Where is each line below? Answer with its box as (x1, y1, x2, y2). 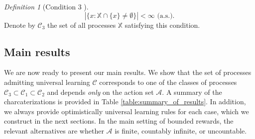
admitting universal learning (4, 76, 90, 87)
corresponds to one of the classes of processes (99, 76, 237, 87)
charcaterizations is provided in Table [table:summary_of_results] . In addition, (4, 96, 246, 107)
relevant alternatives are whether (4, 125, 104, 136)
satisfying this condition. (125, 19, 200, 30)
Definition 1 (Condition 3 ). (4, 1, 89, 11)
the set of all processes (47, 19, 116, 30)
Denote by (4, 19, 35, 30)
